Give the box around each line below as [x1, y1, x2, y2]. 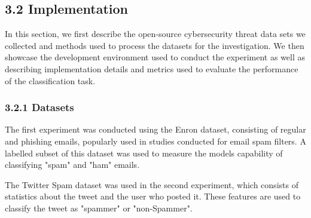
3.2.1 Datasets [5, 100, 74, 115]
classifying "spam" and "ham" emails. [5, 158, 140, 171]
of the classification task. [5, 74, 96, 87]
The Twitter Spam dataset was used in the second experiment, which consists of [5, 178, 298, 191]
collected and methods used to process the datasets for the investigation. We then [5, 39, 304, 51]
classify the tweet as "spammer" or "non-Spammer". [5, 201, 193, 214]
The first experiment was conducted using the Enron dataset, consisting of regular [5, 123, 306, 136]
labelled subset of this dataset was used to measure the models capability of [5, 146, 283, 159]
